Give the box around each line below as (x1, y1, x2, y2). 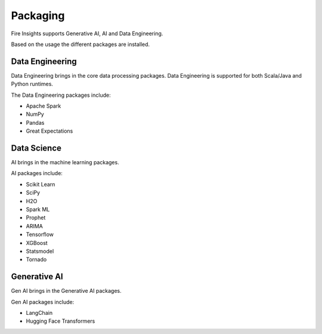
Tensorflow (26, 231, 54, 238)
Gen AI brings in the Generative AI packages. (11, 287, 122, 295)
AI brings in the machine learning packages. (11, 159, 119, 166)
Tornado (26, 256, 47, 263)
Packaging (11, 9, 65, 22)
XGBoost (26, 239, 48, 246)
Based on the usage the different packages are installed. (11, 41, 150, 48)
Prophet (26, 214, 46, 221)
